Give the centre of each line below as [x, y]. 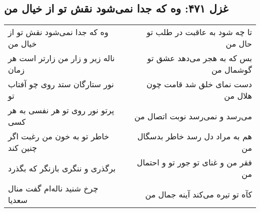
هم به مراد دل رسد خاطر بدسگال [194, 136]
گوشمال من [231, 70]
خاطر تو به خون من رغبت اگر [59, 136]
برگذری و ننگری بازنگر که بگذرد [62, 168]
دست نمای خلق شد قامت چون [199, 84]
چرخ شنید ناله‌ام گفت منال [53, 188]
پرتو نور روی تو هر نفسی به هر [61, 110]
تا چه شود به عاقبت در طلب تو [199, 32]
